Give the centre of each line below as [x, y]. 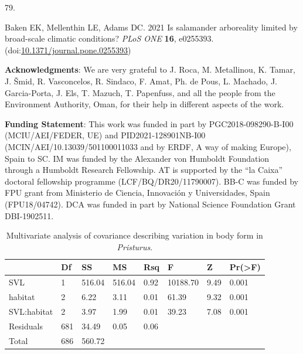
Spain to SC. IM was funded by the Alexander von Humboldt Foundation [137, 158]
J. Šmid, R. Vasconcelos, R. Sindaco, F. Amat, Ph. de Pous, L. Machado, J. [141, 81]
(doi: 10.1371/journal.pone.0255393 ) [68, 50]
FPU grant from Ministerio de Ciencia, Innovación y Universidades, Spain [137, 193]
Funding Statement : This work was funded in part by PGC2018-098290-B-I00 [149, 123]
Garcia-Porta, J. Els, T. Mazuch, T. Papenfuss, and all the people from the [140, 92]
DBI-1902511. [29, 215]
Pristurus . [135, 246]
